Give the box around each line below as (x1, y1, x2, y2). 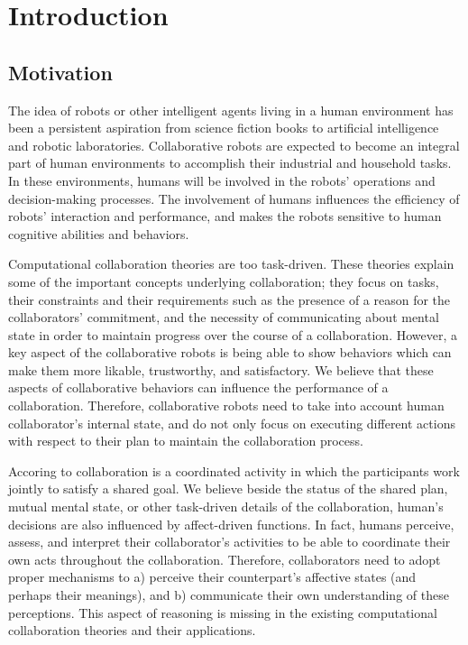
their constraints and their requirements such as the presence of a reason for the (8, 290, 451, 309)
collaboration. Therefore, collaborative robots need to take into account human (8, 396, 445, 415)
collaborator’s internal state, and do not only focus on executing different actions (8, 413, 455, 432)
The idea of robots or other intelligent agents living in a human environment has (8, 100, 454, 119)
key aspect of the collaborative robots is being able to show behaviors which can (8, 343, 452, 362)
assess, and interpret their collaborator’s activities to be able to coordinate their (8, 532, 451, 551)
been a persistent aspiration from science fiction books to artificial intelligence (8, 118, 439, 137)
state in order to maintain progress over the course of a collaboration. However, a (8, 325, 457, 344)
